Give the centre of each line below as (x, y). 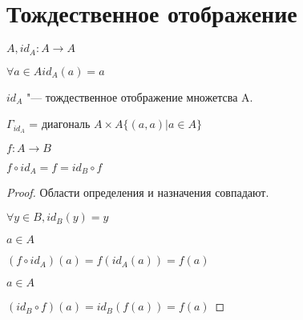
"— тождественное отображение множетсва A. (139, 96)
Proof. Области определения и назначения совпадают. (138, 192)
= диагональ (60, 124)
